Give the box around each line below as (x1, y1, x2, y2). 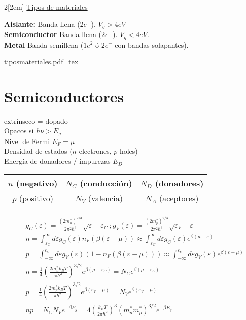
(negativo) (16, 176, 58, 189)
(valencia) (88, 192, 123, 204)
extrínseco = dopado (4, 115, 68, 126)
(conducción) (80, 176, 132, 189)
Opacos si (4, 125, 34, 136)
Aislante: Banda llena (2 (4, 18, 84, 29)
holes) (119, 146, 138, 156)
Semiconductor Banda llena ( (4, 29, 102, 40)
